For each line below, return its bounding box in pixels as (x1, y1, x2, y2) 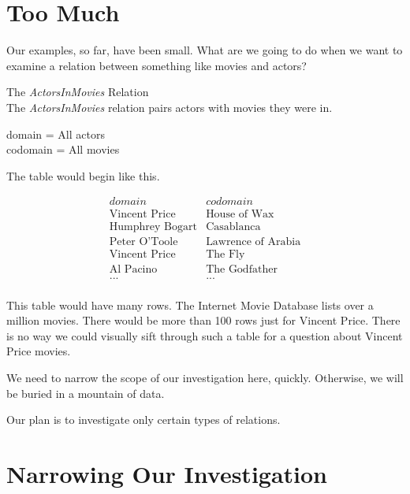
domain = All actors (6, 125, 105, 142)
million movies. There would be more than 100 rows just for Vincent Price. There (6, 312, 401, 329)
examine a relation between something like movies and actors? (6, 57, 307, 73)
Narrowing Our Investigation (6, 457, 328, 489)
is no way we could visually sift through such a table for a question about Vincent (6, 327, 403, 344)
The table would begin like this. (6, 167, 160, 184)
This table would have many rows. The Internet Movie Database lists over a (6, 296, 374, 313)
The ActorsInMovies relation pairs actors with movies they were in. (6, 98, 333, 115)
